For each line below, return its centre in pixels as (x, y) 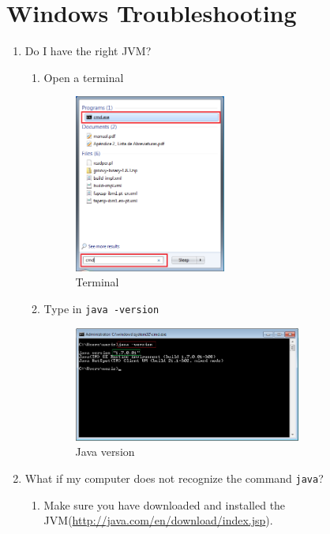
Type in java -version (101, 309)
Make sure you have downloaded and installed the (165, 504)
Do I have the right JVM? (88, 51)
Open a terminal (84, 77)
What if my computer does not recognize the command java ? (174, 478)
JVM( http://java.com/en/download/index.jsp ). (158, 520)
